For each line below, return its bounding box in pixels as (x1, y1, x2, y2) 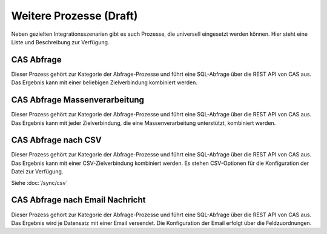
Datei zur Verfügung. (11, 168, 64, 175)
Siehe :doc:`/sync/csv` (11, 179, 68, 186)
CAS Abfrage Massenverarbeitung (11, 95, 145, 105)
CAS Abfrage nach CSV (11, 135, 102, 145)
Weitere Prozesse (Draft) (11, 9, 138, 22)
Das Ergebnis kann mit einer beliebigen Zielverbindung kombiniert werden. (11, 79, 198, 86)
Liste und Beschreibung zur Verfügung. (11, 38, 110, 45)
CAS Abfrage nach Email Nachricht (11, 195, 146, 206)
